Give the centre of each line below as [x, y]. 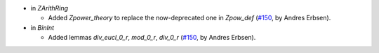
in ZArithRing [49, 8]
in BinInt [42, 27]
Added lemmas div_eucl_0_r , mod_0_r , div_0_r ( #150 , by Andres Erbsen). [152, 38]
